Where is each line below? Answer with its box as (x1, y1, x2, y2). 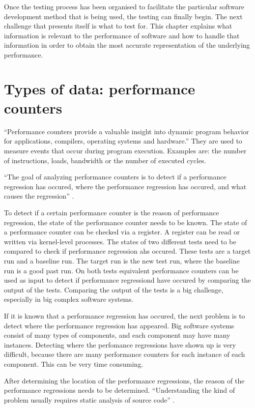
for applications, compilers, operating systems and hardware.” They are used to (4, 136, 242, 146)
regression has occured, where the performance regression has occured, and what (4, 181, 247, 191)
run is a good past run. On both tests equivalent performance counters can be (4, 265, 239, 275)
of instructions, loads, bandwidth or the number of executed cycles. (4, 155, 206, 165)
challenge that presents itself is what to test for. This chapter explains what (4, 21, 232, 31)
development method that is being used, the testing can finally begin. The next (4, 11, 243, 21)
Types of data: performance (4, 78, 195, 98)
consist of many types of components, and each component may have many (4, 330, 230, 340)
